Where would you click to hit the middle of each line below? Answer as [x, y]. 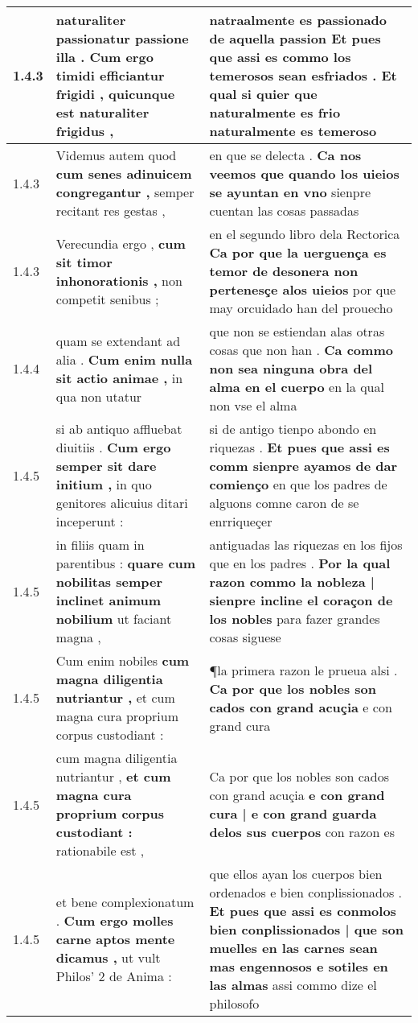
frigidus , [85, 131]
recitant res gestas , [111, 210]
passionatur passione [122, 38]
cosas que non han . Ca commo [301, 350]
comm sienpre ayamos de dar [303, 466]
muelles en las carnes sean [293, 948]
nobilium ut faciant [114, 619]
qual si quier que [263, 94]
